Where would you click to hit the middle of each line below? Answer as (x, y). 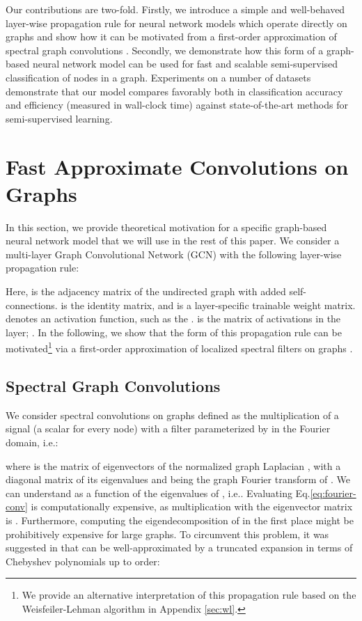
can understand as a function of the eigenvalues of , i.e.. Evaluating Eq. (158, 493)
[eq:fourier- (333, 493)
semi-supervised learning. (59, 118)
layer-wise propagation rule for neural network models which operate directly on (176, 23)
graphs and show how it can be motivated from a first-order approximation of (171, 37)
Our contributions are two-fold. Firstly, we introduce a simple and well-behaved (175, 9)
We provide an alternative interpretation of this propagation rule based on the (189, 595)
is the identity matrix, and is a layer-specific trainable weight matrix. (208, 305)
